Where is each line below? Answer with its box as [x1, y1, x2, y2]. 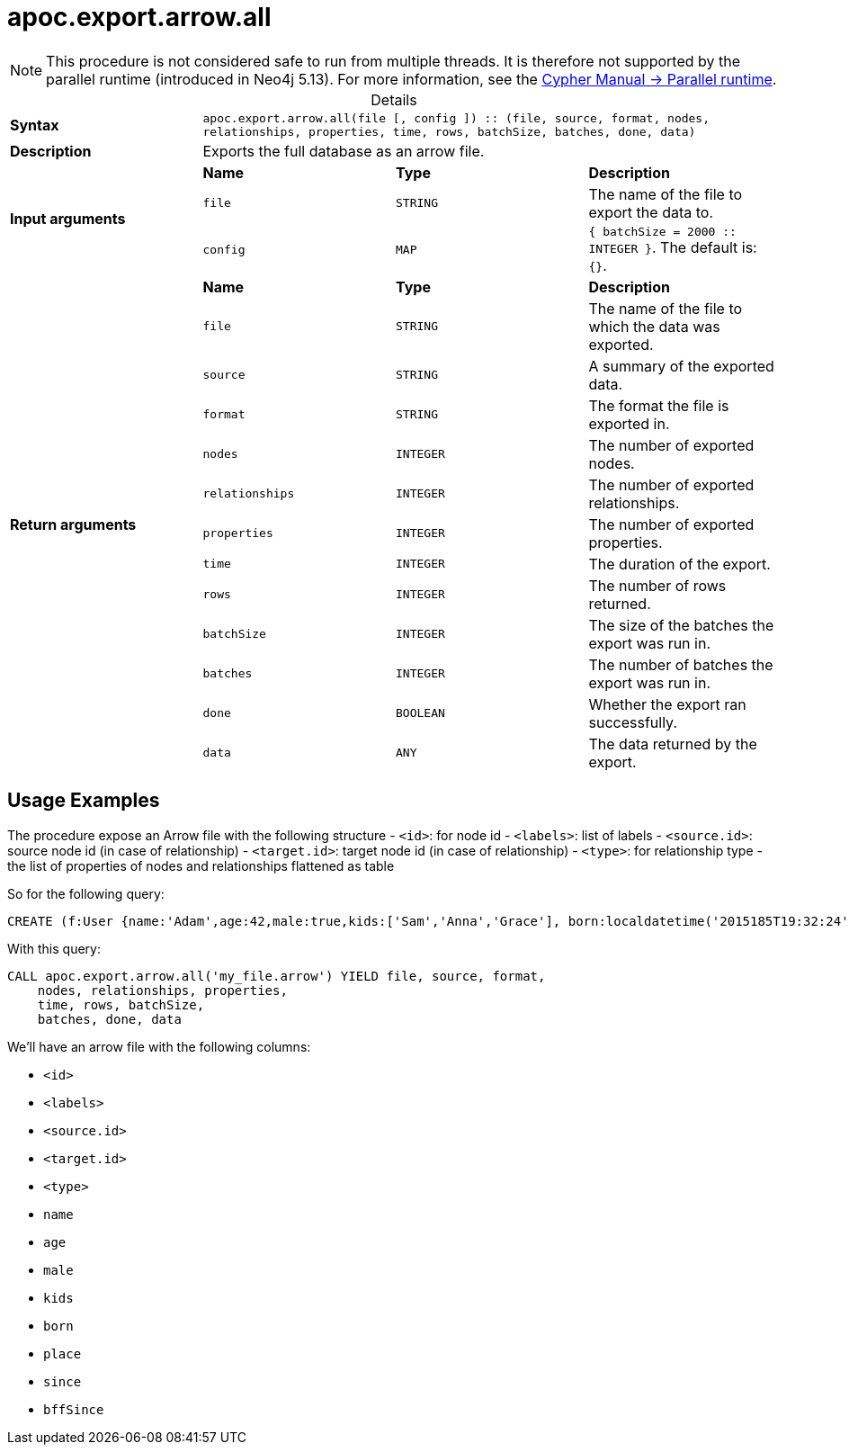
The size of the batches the [588, 615, 774, 634]
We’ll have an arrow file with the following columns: [7, 1038, 311, 1054]
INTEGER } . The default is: [588, 238, 757, 256]
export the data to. [588, 202, 713, 221]
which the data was [588, 317, 720, 336]
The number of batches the [588, 655, 773, 674]
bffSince [43, 1402, 104, 1417]
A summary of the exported [588, 356, 774, 375]
